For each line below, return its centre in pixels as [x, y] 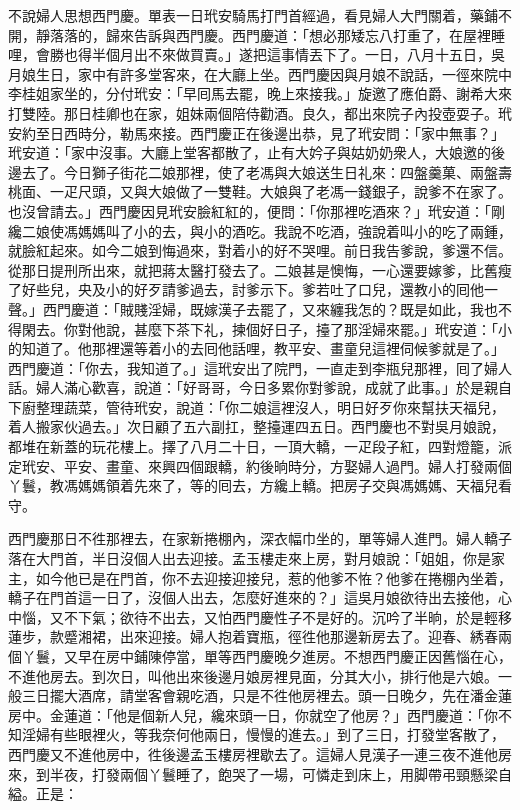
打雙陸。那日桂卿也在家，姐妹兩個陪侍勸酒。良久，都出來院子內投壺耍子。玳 [260, 112]
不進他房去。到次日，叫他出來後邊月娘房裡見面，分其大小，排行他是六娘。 [253, 675]
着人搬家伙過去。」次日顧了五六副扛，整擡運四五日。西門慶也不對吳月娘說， [256, 426]
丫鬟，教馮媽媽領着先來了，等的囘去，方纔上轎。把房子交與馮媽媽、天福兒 [253, 485]
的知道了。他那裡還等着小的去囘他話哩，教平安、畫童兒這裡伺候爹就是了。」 [256, 348]
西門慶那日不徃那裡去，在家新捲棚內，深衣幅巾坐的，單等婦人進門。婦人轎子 [260, 538]
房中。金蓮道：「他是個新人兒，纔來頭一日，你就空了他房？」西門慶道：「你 [253, 714]
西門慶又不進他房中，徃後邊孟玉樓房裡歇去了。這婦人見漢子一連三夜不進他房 [260, 753]
